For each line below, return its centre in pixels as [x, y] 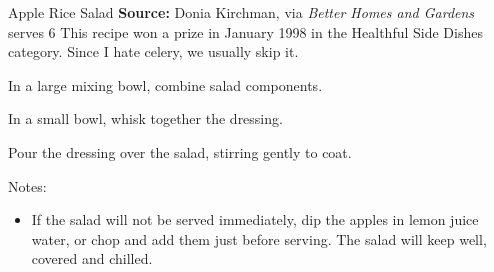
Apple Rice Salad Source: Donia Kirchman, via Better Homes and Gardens [241, 12]
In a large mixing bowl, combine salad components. [165, 84]
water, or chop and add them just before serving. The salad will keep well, [259, 238]
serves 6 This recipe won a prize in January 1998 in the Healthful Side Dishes [245, 31]
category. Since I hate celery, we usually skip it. [153, 51]
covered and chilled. [92, 258]
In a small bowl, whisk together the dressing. [145, 118]
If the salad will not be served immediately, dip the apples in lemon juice [255, 219]
